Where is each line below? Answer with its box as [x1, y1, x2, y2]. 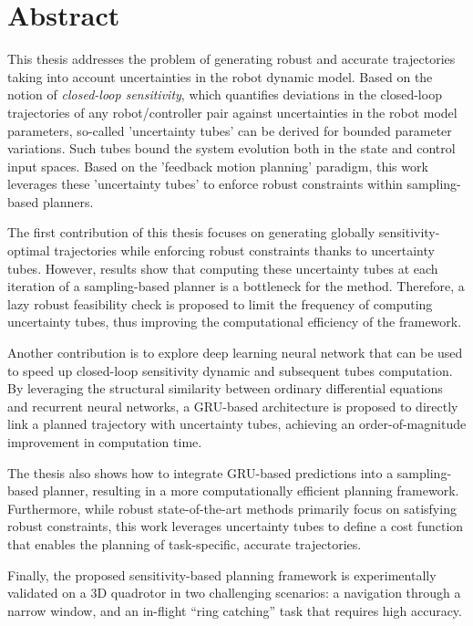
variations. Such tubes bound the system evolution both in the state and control [7, 139, 456, 158]
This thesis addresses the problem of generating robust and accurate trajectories [7, 49, 456, 68]
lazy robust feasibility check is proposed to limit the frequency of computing [7, 294, 433, 313]
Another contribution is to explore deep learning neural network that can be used [7, 343, 463, 362]
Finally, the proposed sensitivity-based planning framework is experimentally [7, 565, 437, 584]
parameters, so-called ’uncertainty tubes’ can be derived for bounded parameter [7, 120, 452, 140]
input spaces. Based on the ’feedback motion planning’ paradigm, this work [7, 156, 428, 175]
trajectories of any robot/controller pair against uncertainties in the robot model [7, 102, 458, 121]
